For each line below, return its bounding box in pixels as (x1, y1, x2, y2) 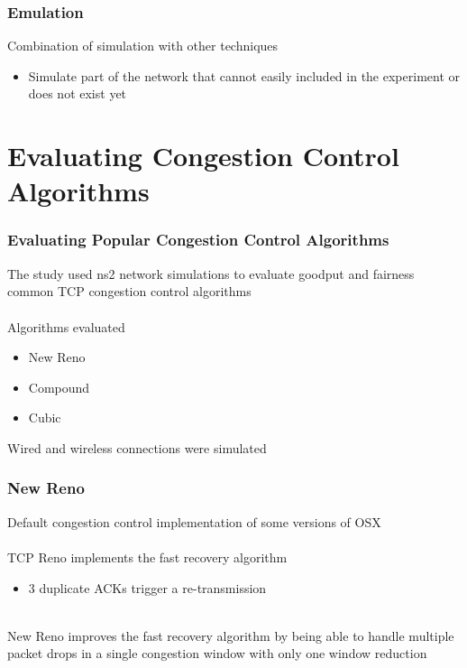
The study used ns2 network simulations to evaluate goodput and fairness (7, 264, 415, 283)
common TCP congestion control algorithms (7, 282, 252, 301)
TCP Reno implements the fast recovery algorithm (7, 547, 288, 566)
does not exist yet (28, 84, 127, 103)
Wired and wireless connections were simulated (7, 438, 267, 457)
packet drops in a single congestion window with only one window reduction (7, 644, 427, 663)
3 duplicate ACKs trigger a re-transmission (28, 578, 267, 597)
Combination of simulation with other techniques (7, 36, 279, 55)
